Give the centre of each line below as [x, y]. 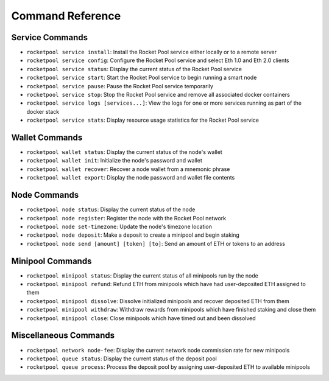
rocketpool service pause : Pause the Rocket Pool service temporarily [120, 86]
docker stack [43, 111]
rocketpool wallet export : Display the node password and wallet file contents [131, 178]
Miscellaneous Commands [63, 336]
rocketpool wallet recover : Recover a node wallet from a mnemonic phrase [128, 169]
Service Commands [50, 37]
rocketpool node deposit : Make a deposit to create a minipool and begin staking [133, 235]
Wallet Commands [47, 138]
